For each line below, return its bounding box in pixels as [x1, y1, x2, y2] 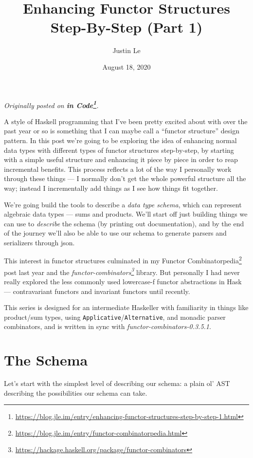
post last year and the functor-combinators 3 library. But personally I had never [4, 265, 240, 277]
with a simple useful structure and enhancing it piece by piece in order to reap [4, 154, 238, 165]
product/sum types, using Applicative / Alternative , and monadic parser [4, 311, 226, 322]
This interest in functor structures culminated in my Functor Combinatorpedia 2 [4, 254, 242, 266]
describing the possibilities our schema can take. [4, 387, 147, 398]
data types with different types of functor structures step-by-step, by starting [4, 145, 234, 155]
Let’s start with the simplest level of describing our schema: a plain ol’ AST [4, 378, 230, 388]
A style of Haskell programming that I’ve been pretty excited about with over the [4, 116, 248, 126]
